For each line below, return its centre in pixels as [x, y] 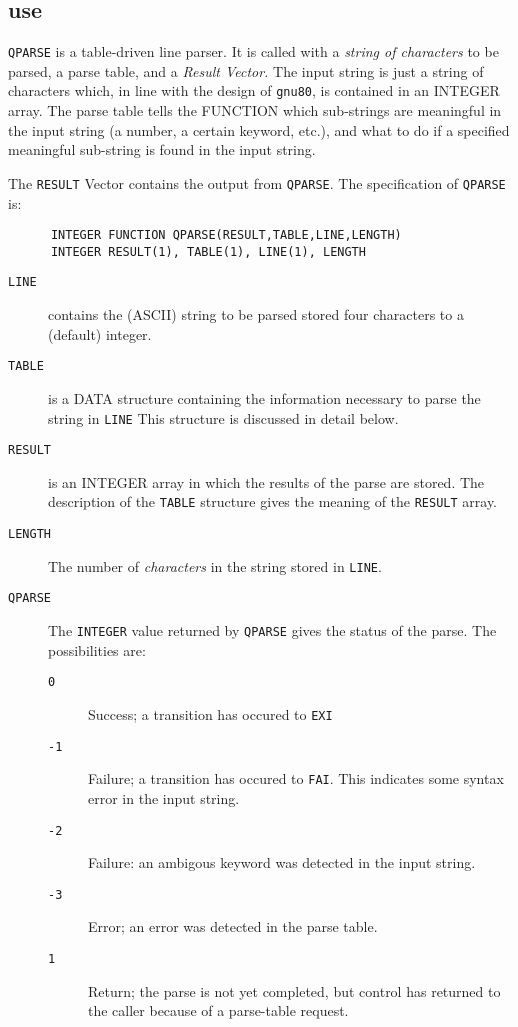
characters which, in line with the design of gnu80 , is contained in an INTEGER [254, 90]
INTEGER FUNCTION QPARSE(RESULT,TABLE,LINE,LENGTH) [226, 235]
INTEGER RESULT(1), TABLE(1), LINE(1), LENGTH [208, 251]
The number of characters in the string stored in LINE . [215, 565]
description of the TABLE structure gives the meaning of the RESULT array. [273, 501]
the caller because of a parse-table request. [218, 1010]
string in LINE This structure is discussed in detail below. [223, 417]
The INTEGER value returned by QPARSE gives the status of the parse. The [272, 630]
